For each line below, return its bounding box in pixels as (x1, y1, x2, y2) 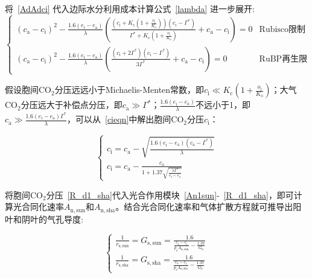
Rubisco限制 (259, 25, 306, 34)
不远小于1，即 (195, 98, 250, 111)
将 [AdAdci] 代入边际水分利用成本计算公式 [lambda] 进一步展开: (5, 2, 255, 14)
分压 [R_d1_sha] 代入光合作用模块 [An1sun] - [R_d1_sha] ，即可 (46, 188, 294, 201)
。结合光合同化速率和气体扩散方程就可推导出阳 (115, 200, 302, 213)
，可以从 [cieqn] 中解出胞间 (67, 113, 171, 125)
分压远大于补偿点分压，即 (21, 98, 123, 111)
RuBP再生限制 (259, 54, 308, 63)
